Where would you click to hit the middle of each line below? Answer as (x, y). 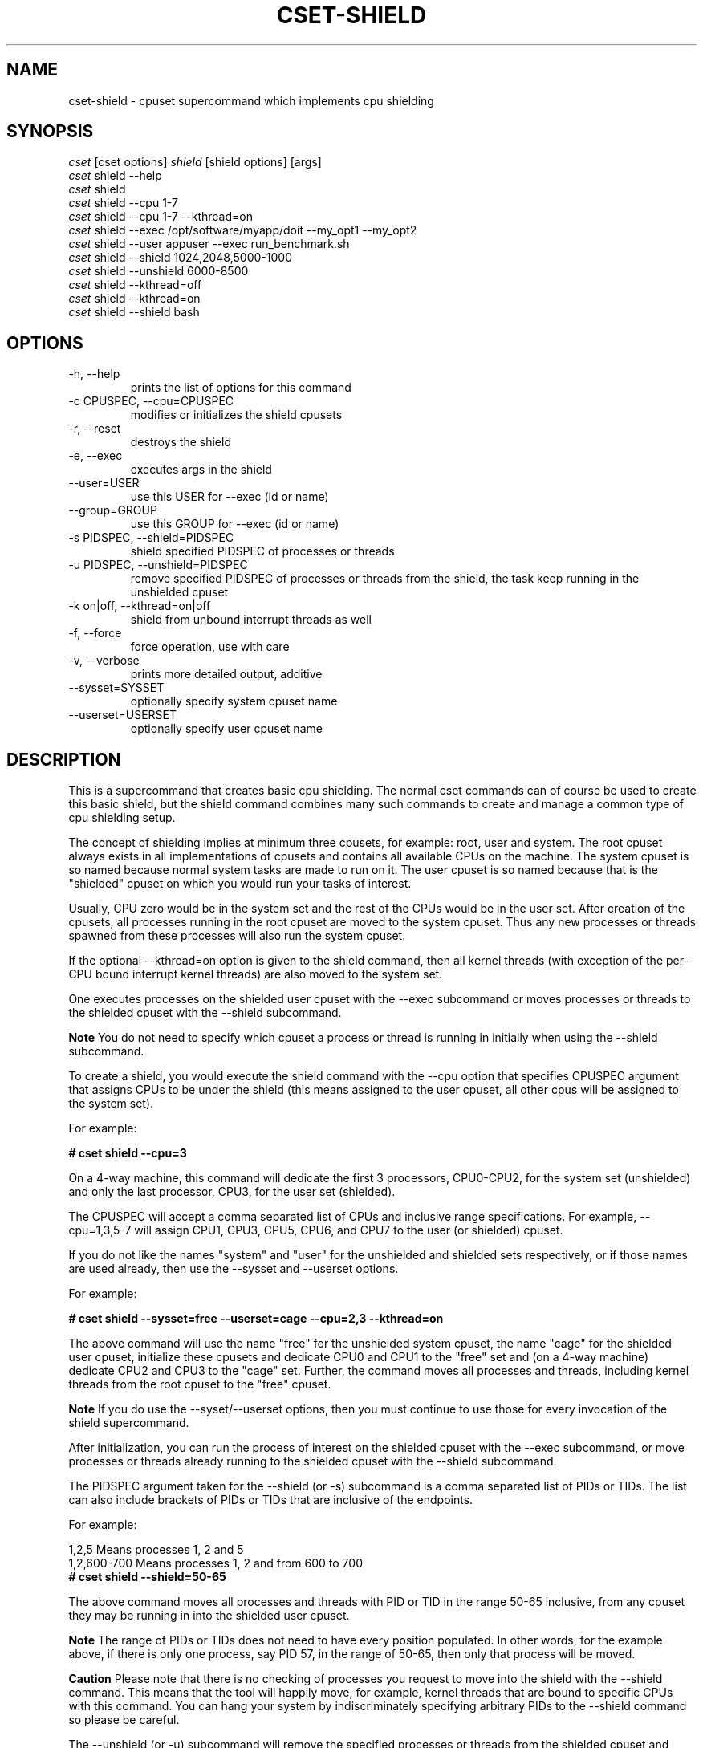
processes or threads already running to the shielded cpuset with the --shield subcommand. (313, 1461)
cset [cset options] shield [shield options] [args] (195, 162)
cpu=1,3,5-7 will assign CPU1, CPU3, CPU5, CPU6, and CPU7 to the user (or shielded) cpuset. (316, 1230)
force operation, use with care (210, 647)
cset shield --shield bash (134, 312)
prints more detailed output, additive (226, 674)
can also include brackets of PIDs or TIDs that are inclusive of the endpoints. (271, 1500)
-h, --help (94, 374)
